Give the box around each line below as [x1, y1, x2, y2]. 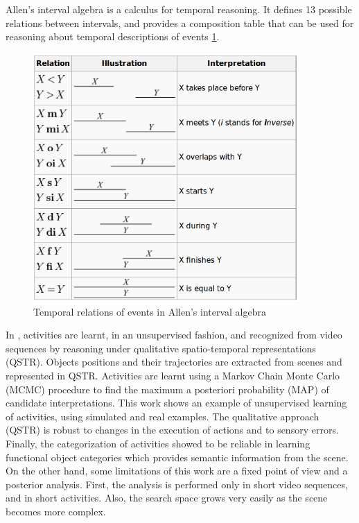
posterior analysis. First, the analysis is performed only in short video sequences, [6, 477, 348, 491]
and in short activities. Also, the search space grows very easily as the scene [6, 490, 328, 505]
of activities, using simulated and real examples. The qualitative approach [6, 409, 319, 423]
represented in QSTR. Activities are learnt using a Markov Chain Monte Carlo [6, 368, 340, 382]
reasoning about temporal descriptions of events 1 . [6, 29, 220, 44]
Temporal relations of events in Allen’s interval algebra [33, 304, 266, 318]
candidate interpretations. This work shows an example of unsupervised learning [6, 395, 347, 410]
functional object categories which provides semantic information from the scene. [6, 449, 349, 464]
